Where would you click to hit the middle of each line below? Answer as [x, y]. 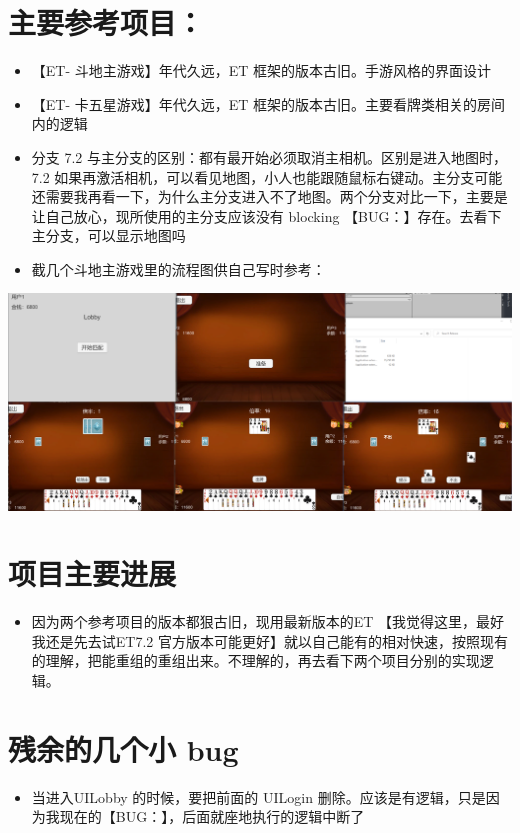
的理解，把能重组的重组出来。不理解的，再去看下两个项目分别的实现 [255, 660]
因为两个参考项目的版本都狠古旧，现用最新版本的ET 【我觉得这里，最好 [268, 621]
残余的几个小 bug [123, 748]
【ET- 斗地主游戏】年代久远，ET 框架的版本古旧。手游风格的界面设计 [261, 70]
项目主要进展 [92, 573]
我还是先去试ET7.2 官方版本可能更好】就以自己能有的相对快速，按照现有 [269, 640]
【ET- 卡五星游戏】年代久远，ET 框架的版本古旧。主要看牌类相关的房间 [268, 103]
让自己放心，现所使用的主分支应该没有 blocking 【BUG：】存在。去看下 [266, 215]
